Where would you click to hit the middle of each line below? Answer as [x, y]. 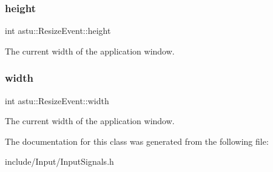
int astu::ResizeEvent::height [58, 31]
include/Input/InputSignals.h [59, 161]
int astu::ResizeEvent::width [57, 100]
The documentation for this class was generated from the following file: [137, 141]
